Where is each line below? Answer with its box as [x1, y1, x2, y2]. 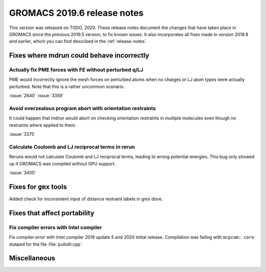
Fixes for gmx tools [9, 183, 67, 191]
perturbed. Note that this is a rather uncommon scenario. [9, 83, 125, 89]
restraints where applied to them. [9, 122, 76, 128]
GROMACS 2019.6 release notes [9, 7, 144, 18]
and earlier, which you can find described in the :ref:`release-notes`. [9, 39, 148, 44]
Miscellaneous [9, 254, 55, 263]
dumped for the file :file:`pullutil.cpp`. [9, 241, 83, 247]
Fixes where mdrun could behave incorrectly [9, 51, 150, 60]
